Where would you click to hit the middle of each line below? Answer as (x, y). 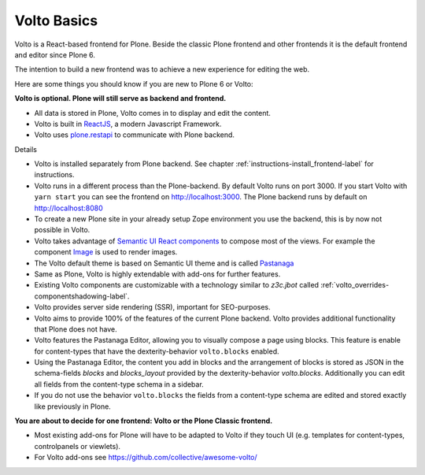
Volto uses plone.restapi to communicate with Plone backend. (135, 135)
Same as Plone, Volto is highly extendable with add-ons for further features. (157, 274)
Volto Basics (56, 20)
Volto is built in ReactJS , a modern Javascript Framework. (128, 124)
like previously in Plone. (73, 406)
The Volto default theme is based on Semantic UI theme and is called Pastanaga (164, 263)
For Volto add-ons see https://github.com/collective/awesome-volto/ (146, 458)
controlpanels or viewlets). (78, 446)
